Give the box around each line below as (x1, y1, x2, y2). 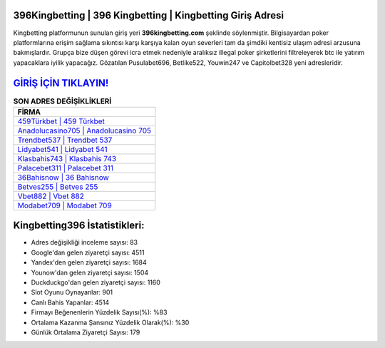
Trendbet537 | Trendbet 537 (17, 135, 113, 145)
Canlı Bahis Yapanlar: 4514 (31, 298, 110, 307)
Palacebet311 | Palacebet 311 (17, 163, 114, 173)
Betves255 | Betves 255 (17, 182, 98, 192)
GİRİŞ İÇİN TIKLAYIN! (13, 77, 109, 89)
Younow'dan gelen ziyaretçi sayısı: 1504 (31, 268, 149, 277)
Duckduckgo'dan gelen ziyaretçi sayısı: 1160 (31, 278, 160, 287)
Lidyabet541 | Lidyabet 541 (17, 144, 108, 154)
